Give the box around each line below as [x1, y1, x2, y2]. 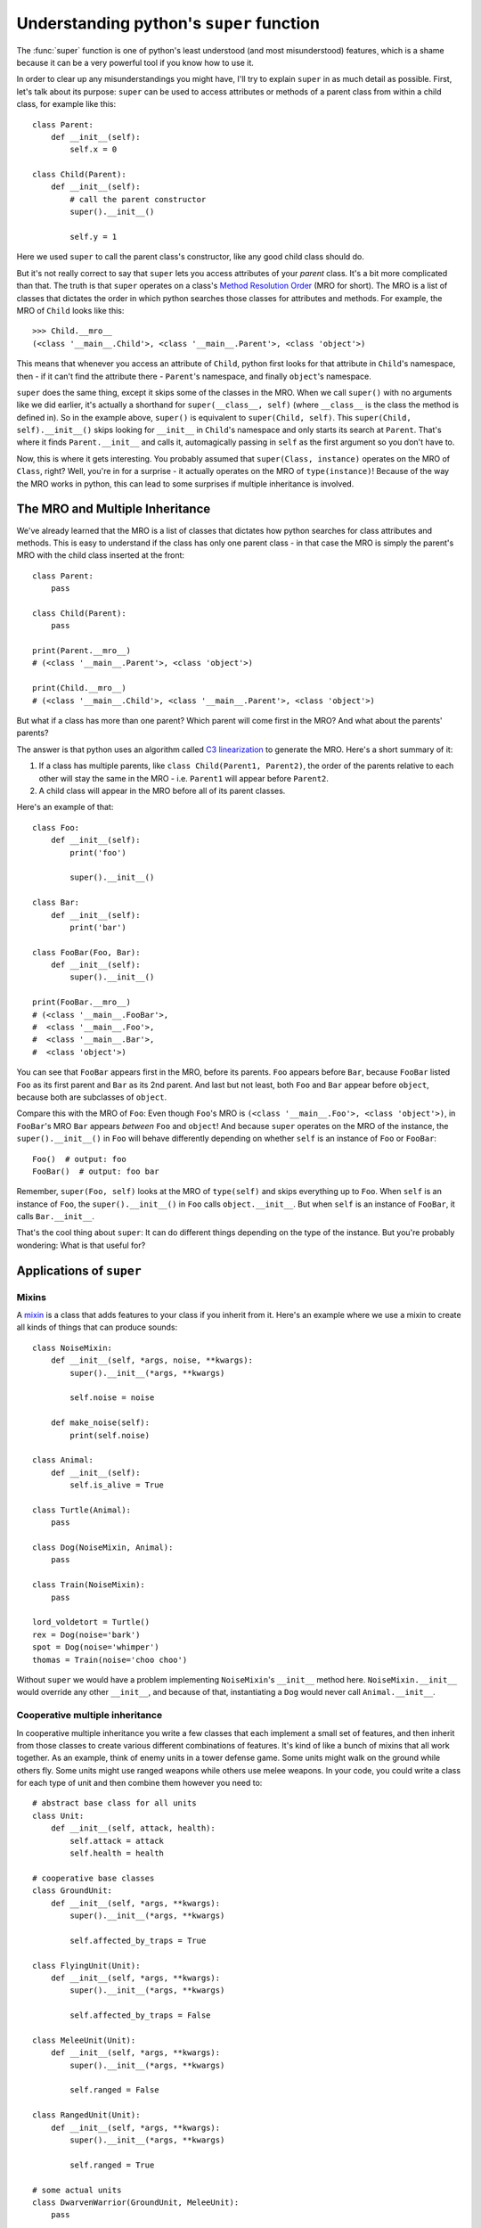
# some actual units [32, 2184, 122, 2195]
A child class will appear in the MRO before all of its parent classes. [38, 785, 286, 796]
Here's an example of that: [16, 802, 114, 813]
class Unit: [32, 1810, 85, 1821]
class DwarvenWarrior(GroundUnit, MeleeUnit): [32, 2197, 240, 2208]
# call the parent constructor [69, 194, 207, 204]
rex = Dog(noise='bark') [32, 1629, 141, 1640]
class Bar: [32, 897, 80, 908]
